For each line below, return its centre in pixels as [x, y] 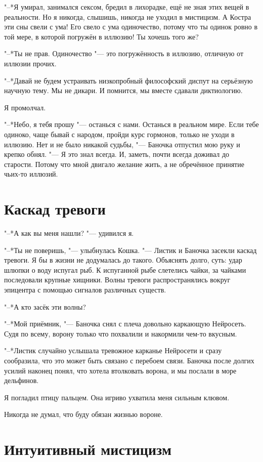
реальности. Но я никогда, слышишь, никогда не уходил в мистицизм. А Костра [128, 16]
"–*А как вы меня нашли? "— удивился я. [69, 233]
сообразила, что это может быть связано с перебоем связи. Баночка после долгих [129, 360]
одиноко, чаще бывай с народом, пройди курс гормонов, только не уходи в [119, 134]
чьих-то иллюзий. [31, 174]
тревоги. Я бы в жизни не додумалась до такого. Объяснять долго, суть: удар [123, 260]
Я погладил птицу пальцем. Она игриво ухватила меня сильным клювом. [117, 397]
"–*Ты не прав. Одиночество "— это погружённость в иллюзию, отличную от [124, 53]
